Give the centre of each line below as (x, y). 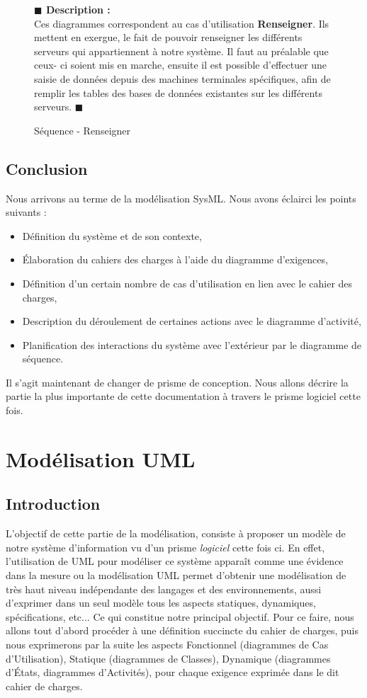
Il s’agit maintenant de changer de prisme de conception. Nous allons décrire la (177, 382)
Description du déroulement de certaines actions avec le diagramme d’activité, (192, 321)
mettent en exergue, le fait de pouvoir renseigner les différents (168, 37)
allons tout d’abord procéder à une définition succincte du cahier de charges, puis (182, 630)
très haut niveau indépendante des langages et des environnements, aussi (164, 589)
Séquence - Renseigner (83, 130)
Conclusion (47, 168)
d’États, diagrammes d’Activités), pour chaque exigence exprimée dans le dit (173, 672)
